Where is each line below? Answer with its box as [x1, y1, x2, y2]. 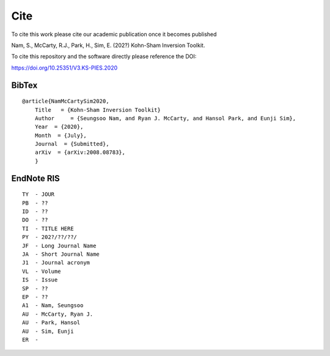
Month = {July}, [34, 132, 87, 139]
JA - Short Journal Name [22, 251, 100, 258]
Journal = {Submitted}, [34, 140, 109, 148]
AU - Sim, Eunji [22, 327, 74, 335]
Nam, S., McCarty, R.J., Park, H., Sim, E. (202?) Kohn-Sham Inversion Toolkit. [11, 42, 205, 49]
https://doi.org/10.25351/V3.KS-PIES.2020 [11, 64, 118, 71]
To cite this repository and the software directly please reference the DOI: [11, 53, 197, 60]
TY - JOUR [22, 191, 55, 198]
